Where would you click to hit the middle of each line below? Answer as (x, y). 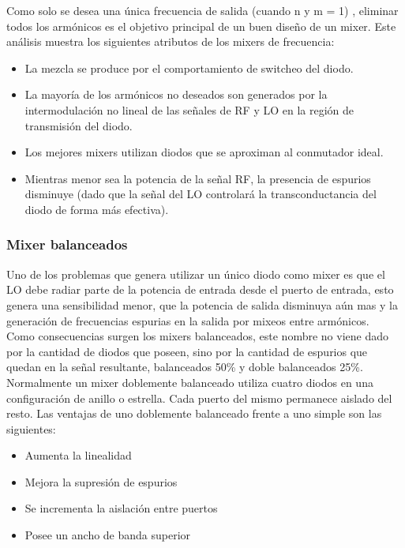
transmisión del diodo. (79, 125)
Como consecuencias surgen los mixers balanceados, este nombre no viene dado (197, 336)
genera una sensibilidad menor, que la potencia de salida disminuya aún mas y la (202, 304)
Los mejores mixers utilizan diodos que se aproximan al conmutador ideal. (204, 152)
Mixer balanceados (67, 244)
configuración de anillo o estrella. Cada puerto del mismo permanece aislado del (199, 398)
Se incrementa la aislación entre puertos (121, 508)
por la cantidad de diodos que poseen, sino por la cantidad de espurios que (187, 351)
